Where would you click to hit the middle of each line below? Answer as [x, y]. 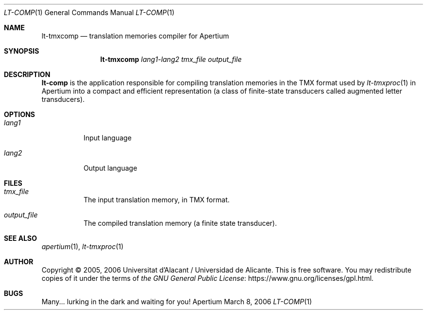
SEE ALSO [20, 238]
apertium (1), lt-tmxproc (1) [83, 246]
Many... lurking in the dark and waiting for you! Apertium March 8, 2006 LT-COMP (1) [177, 302]
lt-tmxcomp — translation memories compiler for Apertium [135, 36]
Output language [110, 168]
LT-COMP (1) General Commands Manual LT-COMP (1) [89, 12]
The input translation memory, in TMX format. [156, 200]
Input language [107, 138]
